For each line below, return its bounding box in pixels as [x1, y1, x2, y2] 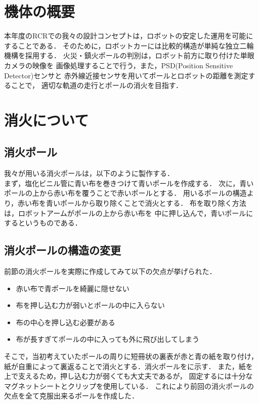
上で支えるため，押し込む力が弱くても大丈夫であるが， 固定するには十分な [4, 371, 253, 381]
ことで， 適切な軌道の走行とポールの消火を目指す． [11, 80, 183, 91]
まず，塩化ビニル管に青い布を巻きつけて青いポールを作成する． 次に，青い [4, 177, 254, 188]
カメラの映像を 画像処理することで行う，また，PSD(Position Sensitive [4, 60, 233, 70]
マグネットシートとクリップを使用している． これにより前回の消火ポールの [4, 380, 254, 391]
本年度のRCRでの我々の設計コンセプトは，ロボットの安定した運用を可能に [4, 30, 253, 41]
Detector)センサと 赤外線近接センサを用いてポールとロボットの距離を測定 [4, 70, 248, 80]
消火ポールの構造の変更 [4, 242, 121, 258]
